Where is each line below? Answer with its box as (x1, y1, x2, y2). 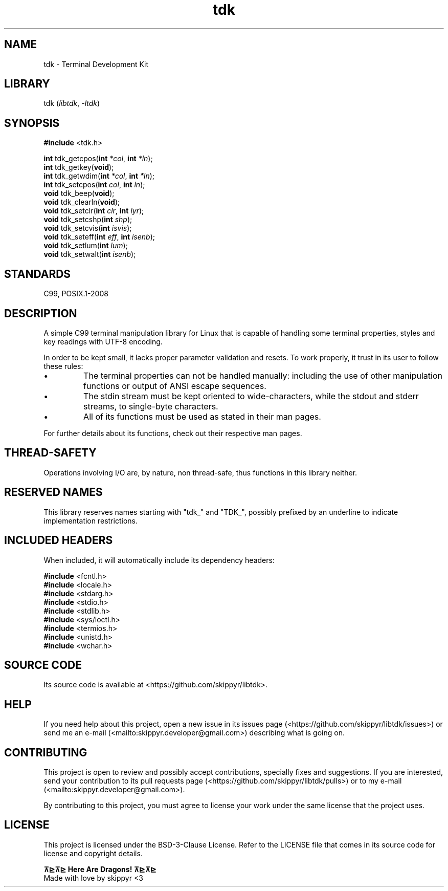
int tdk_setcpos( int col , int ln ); (43, 180, 145, 189)
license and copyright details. (43, 849, 143, 858)
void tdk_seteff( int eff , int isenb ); (43, 232, 155, 242)
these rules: (43, 361, 83, 371)
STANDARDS (4, 267, 71, 280)
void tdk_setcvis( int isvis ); (43, 224, 132, 233)
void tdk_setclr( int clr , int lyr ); (43, 206, 144, 215)
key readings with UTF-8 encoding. (43, 337, 163, 346)
